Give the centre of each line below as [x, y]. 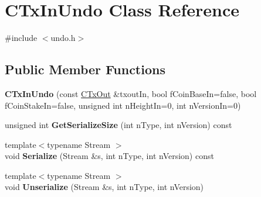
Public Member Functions [85, 69]
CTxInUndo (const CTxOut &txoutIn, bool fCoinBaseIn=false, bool [131, 93]
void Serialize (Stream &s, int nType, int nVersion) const [109, 156]
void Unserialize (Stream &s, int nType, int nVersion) [104, 187]
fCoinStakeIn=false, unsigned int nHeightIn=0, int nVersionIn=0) [123, 105]
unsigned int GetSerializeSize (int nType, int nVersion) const [118, 125]
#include [21, 38]
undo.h [63, 38]
